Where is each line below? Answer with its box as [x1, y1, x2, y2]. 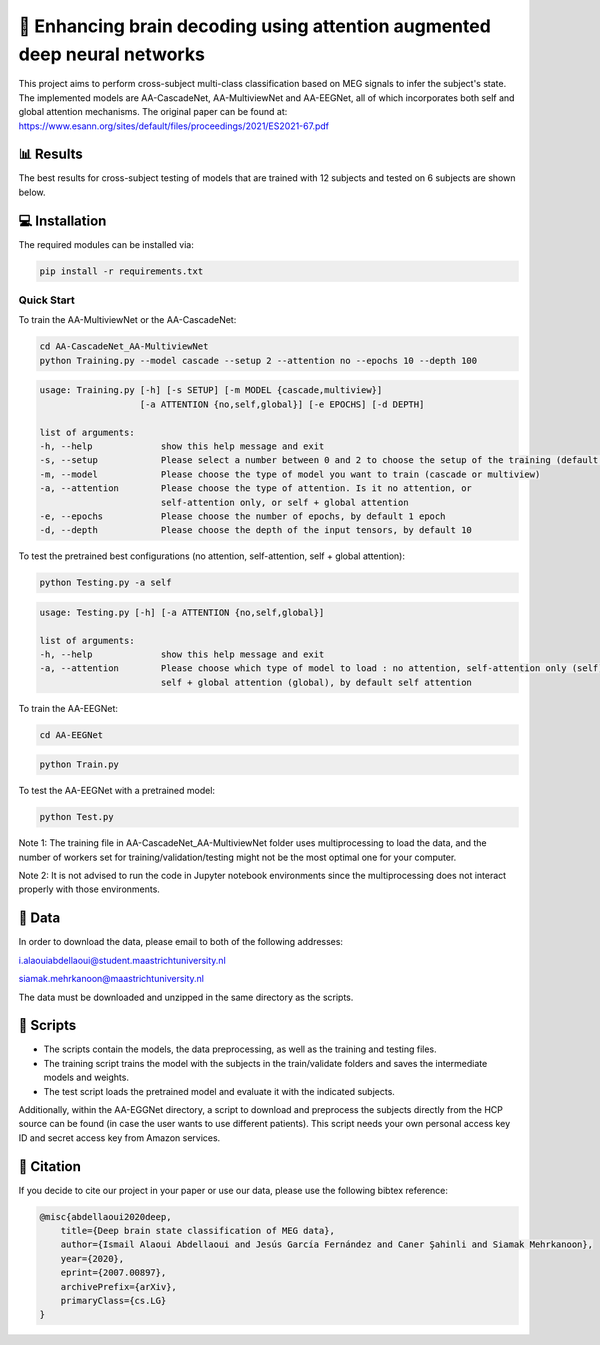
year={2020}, [60, 1253, 125, 1264]
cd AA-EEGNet [39, 729, 104, 740]
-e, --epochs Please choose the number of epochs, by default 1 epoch [39, 510, 446, 522]
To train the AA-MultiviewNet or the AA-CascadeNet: [18, 314, 237, 326]
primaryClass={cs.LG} [60, 1295, 167, 1307]
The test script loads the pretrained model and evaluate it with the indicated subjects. [43, 1085, 395, 1097]
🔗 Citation [18, 1158, 82, 1175]
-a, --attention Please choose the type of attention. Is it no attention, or [39, 483, 472, 494]
